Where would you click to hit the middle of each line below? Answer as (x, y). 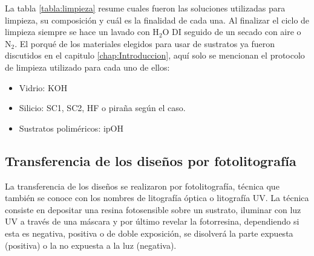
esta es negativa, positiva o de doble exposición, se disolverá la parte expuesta (149, 233)
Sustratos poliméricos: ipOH (71, 128)
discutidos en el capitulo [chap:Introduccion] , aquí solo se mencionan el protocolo (155, 55)
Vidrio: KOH (43, 87)
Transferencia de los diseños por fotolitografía (151, 160)
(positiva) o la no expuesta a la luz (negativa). (91, 245)
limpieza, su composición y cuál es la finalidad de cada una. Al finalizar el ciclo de (157, 20)
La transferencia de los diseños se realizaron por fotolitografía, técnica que (142, 186)
